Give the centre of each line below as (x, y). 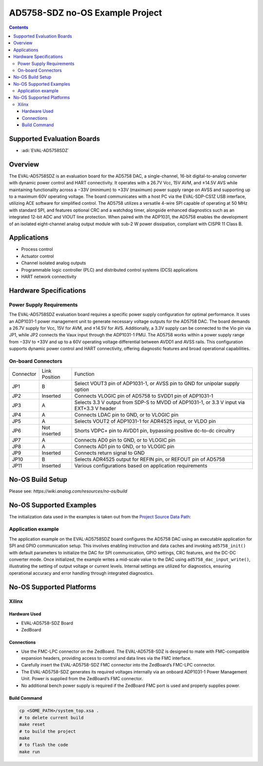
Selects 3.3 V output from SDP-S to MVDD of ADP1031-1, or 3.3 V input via (160, 402)
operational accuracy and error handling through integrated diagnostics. (81, 573)
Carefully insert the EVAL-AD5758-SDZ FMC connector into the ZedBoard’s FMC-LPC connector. (118, 665)
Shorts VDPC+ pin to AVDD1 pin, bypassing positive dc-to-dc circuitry (154, 431)
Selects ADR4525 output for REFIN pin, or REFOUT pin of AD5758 (150, 459)
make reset (32, 725)
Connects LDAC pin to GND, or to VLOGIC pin (126, 415)
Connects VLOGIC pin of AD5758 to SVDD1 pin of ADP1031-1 (144, 396)
